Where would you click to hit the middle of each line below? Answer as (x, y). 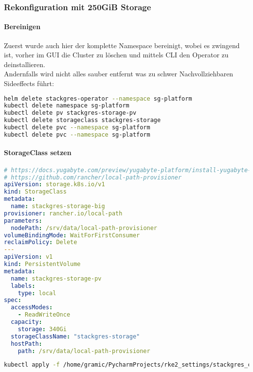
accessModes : (32, 308)
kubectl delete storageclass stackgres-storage (82, 120)
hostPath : (27, 344)
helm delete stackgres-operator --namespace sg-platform (98, 98)
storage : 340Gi (42, 329)
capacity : (27, 322)
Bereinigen (22, 27)
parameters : (23, 221)
